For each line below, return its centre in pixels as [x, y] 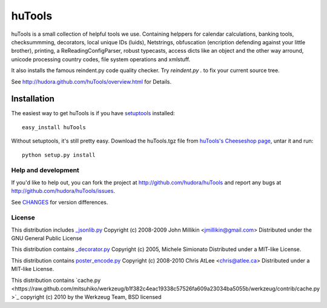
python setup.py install [59, 155]
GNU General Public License [47, 238]
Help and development [45, 170]
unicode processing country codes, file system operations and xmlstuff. [101, 59]
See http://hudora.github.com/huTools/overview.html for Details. [91, 81]
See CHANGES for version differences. [60, 202]
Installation [33, 99]
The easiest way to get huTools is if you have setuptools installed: [93, 113]
